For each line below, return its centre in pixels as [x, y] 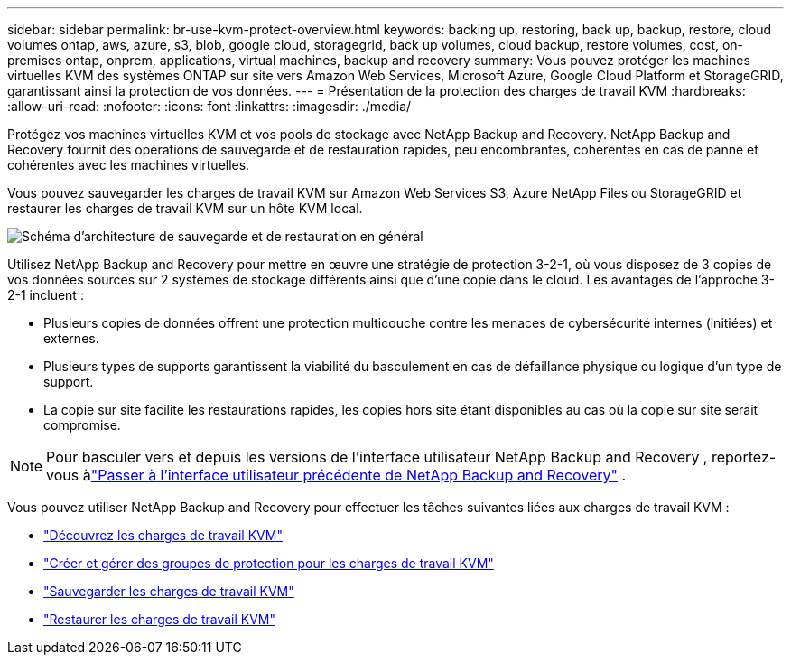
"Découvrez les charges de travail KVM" [163, 535]
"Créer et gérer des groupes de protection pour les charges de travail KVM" [269, 563]
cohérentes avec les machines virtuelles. [129, 165]
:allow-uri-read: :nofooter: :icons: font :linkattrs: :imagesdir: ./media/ [209, 106]
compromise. [82, 425]
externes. [71, 338]
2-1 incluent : [46, 295]
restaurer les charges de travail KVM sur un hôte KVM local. [185, 208]
